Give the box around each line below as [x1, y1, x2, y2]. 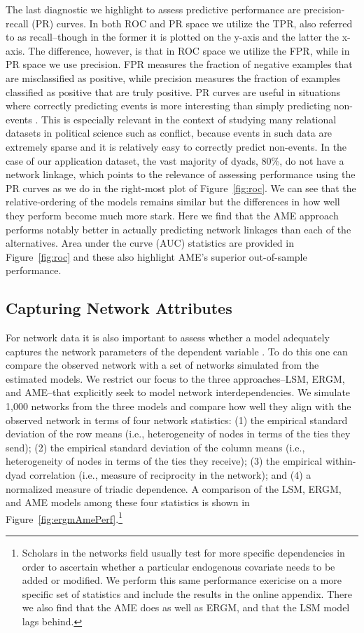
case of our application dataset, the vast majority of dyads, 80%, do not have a [6, 153, 344, 168]
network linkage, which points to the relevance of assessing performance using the [6, 167, 356, 182]
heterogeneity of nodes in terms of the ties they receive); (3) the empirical [6, 454, 323, 468]
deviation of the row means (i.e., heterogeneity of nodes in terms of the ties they [6, 426, 351, 441]
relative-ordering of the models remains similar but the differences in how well [6, 194, 340, 209]
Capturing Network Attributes [6, 297, 232, 319]
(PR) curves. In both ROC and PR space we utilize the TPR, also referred [31, 15, 353, 30]
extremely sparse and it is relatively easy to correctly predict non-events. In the [6, 139, 347, 154]
